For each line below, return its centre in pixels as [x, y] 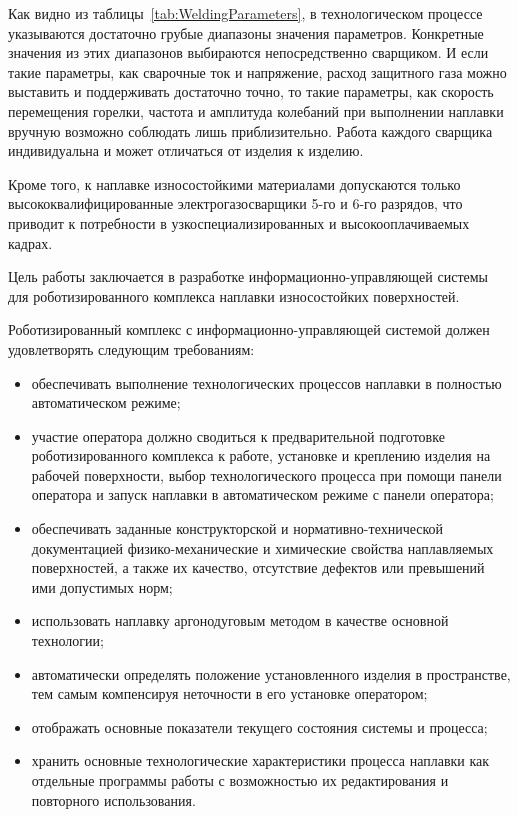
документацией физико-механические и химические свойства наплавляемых [262, 547]
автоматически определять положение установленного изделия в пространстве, [271, 673]
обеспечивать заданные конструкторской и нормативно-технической [237, 528]
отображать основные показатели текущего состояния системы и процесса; [259, 726]
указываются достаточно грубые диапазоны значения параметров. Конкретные [246, 32]
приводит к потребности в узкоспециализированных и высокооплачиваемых [239, 222]
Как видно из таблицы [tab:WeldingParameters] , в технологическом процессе [245, 13]
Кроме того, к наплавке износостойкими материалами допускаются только [234, 183]
